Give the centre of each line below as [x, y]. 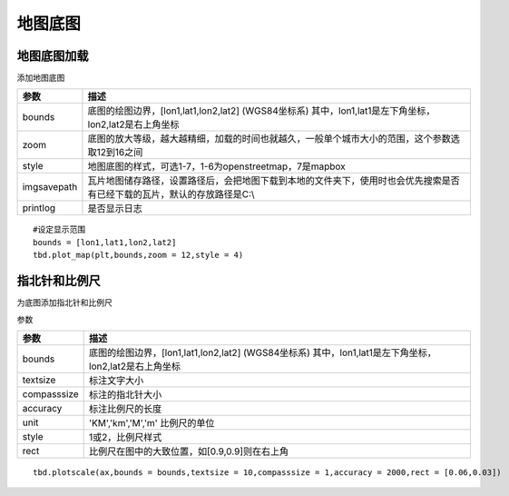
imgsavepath [50, 187]
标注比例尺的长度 [126, 409]
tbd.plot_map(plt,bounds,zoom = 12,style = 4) [138, 255]
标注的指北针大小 [126, 394]
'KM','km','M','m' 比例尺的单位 [152, 422]
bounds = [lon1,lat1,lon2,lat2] [105, 242]
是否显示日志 [115, 209]
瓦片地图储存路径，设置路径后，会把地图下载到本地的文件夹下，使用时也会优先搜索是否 [274, 181]
